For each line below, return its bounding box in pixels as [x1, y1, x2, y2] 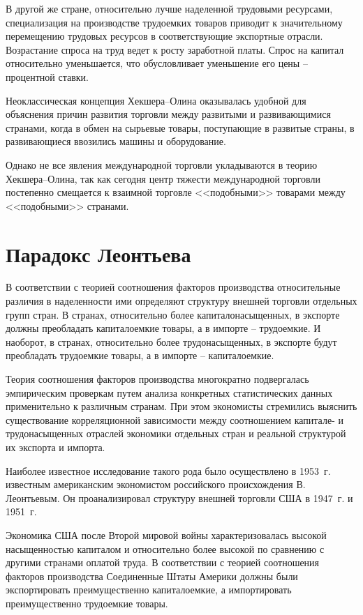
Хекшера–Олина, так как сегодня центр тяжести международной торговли [6, 171, 320, 185]
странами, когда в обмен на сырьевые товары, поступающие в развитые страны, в [6, 120, 355, 135]
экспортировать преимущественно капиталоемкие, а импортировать [6, 582, 292, 597]
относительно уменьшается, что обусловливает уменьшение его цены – [6, 56, 308, 70]
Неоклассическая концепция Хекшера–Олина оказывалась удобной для [6, 93, 306, 107]
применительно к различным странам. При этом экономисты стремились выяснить [6, 399, 357, 413]
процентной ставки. [6, 69, 89, 84]
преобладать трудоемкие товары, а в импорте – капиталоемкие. [6, 348, 274, 363]
